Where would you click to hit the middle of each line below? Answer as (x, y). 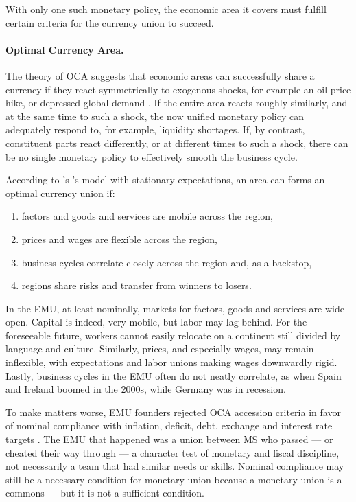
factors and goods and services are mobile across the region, (147, 216)
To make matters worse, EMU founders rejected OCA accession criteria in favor (173, 412)
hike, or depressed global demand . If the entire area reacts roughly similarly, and (177, 103)
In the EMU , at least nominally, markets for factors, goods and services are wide (175, 308)
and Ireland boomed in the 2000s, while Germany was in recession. (146, 389)
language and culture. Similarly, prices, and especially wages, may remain (160, 349)
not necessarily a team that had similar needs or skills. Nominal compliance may (175, 466)
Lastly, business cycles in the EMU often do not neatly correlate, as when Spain (174, 375)
